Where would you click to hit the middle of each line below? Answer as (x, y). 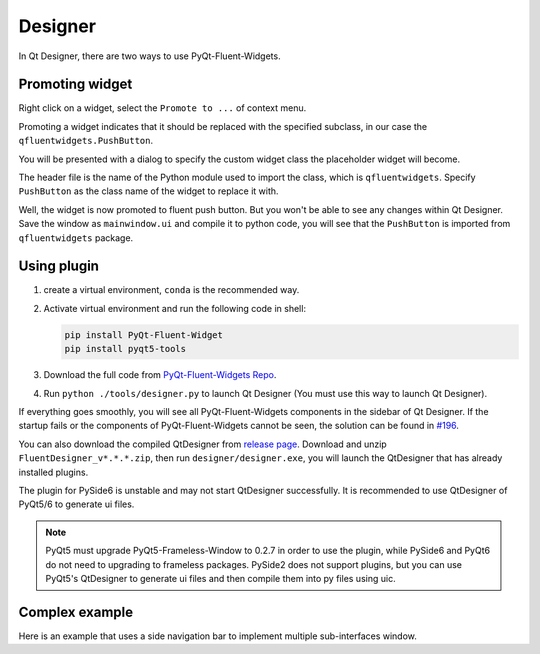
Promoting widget (75, 84)
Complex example (76, 611)
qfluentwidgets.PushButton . (86, 141)
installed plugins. (53, 472)
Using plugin (59, 266)
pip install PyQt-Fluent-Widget (144, 334)
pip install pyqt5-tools (125, 349)
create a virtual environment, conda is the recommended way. (171, 290)
